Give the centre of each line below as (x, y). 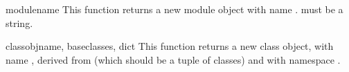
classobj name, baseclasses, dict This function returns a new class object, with (170, 46)
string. (19, 22)
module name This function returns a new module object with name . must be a (174, 9)
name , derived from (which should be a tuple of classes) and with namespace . (173, 59)
